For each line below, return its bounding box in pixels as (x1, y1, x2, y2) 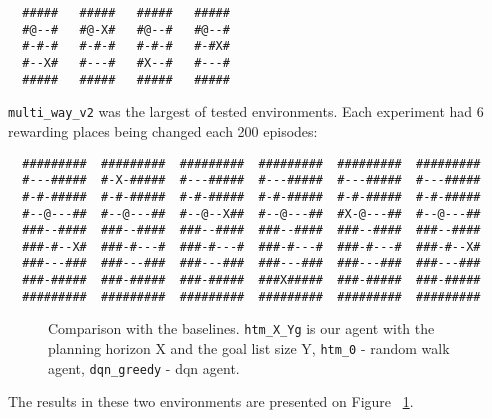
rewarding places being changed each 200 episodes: (8, 120, 318, 141)
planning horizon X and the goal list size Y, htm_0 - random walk (48, 338, 450, 359)
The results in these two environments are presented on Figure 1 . (8, 391, 414, 412)
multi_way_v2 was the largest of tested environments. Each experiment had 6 (8, 101, 484, 122)
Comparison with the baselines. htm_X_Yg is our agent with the (48, 318, 435, 339)
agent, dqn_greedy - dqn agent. (48, 357, 240, 378)
